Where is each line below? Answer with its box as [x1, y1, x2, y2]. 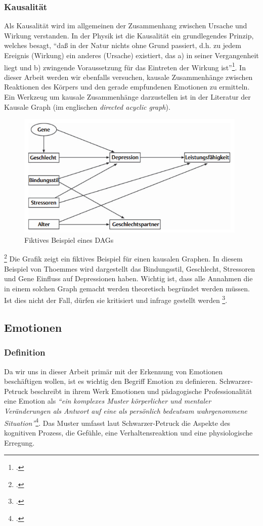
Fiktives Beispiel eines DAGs [24, 234, 114, 245]
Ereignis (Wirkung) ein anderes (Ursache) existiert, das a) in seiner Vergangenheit [4, 50, 259, 60]
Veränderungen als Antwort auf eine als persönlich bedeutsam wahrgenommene [4, 406, 247, 416]
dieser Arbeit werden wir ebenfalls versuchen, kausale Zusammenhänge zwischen [4, 71, 253, 82]
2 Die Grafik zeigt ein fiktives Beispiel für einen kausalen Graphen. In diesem [4, 252, 243, 264]
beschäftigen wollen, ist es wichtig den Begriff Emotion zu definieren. [4, 376, 217, 386]
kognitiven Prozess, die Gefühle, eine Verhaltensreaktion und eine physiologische [4, 427, 253, 437]
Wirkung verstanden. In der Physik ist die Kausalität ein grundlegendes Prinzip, [4, 30, 254, 40]
